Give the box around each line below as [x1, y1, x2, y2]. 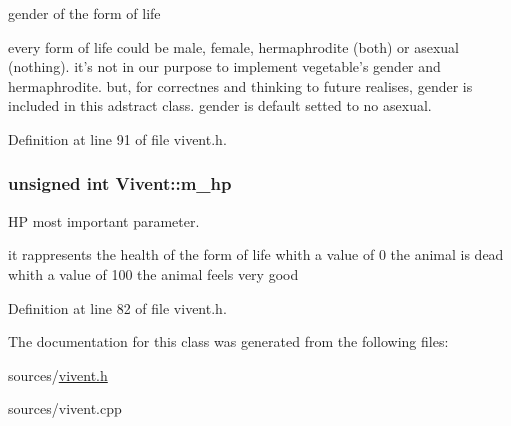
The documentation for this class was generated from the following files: [8, 331, 449, 352]
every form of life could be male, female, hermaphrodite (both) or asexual [8, 36, 460, 57]
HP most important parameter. [8, 210, 200, 231]
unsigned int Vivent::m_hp [8, 171, 232, 196]
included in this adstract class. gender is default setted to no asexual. [8, 95, 432, 116]
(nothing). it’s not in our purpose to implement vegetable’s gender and [8, 56, 441, 77]
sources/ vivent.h [8, 364, 108, 385]
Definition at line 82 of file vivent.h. [8, 297, 227, 318]
